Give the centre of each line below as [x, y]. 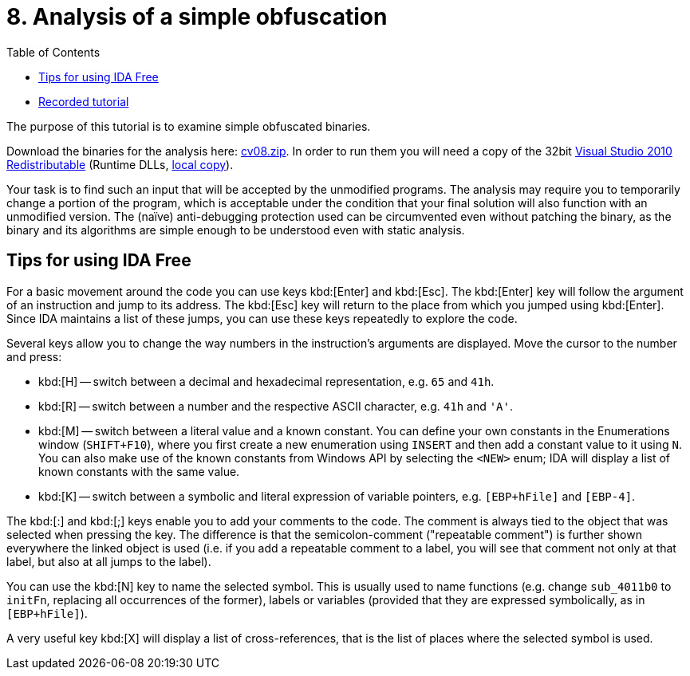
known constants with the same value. [139, 471]
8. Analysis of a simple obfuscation [197, 17]
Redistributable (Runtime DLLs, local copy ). [120, 164]
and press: [34, 356]
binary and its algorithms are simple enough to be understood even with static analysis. [236, 230]
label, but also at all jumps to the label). [109, 561]
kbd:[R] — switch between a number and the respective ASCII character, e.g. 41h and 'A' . [276, 406]
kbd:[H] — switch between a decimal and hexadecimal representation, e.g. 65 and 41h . [266, 381]
